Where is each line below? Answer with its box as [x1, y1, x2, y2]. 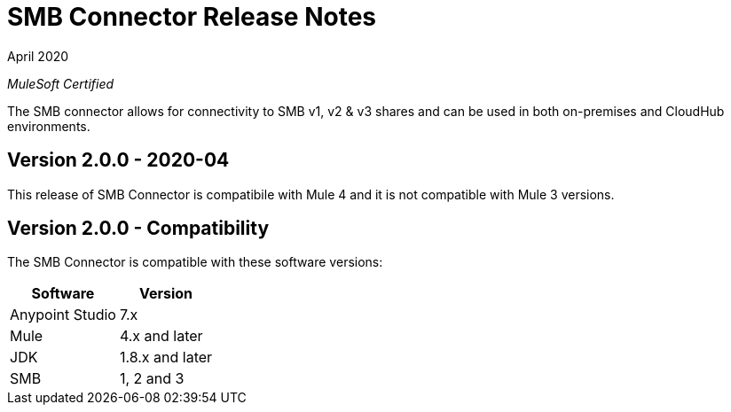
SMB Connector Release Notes [7, 2, 377, 32]
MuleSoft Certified [7, 75, 114, 91]
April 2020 [7, 48, 69, 64]
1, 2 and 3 [119, 369, 185, 388]
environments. [7, 118, 90, 134]
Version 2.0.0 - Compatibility [7, 217, 270, 240]
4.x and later [119, 327, 203, 346]
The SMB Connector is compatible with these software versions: [7, 254, 383, 270]
